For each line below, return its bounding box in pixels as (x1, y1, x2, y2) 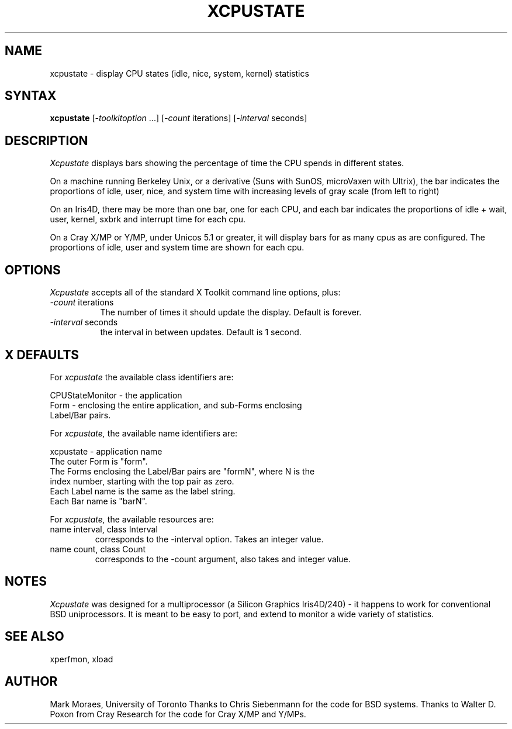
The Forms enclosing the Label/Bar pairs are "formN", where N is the (50, 466, 315, 476)
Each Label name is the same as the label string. (50, 486, 236, 496)
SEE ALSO (5, 629, 64, 644)
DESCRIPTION (5, 133, 88, 148)
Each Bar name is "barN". (50, 496, 147, 506)
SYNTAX (5, 88, 57, 104)
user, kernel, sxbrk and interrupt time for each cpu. (50, 214, 246, 225)
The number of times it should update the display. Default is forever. (100, 307, 362, 318)
